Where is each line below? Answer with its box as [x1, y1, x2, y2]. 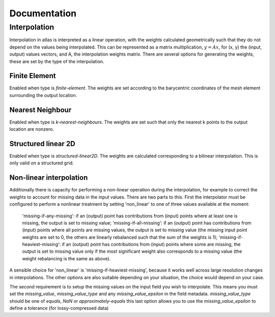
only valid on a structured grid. [9, 160, 74, 166]
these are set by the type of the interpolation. [9, 58, 104, 64]
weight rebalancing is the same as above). [22, 255, 111, 261]
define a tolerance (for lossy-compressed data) [9, 305, 109, 311]
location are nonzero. [9, 126, 54, 132]
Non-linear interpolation [9, 174, 88, 182]
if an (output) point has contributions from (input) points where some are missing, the [62, 241, 241, 248]
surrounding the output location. [9, 92, 77, 98]
